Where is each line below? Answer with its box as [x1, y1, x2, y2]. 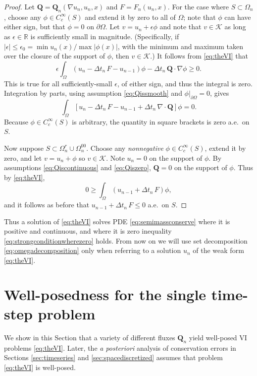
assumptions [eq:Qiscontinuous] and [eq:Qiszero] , [4, 162, 151, 173]
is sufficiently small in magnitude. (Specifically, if [30, 31, 179, 41]
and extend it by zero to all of [85, 11, 176, 22]
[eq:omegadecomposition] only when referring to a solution [4, 245, 181, 255]
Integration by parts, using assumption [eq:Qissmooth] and [4, 88, 182, 98]
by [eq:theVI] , [4, 172, 45, 182]
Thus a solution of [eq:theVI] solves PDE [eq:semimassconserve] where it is [4, 216, 230, 226]
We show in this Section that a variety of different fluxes [4, 332, 175, 342]
